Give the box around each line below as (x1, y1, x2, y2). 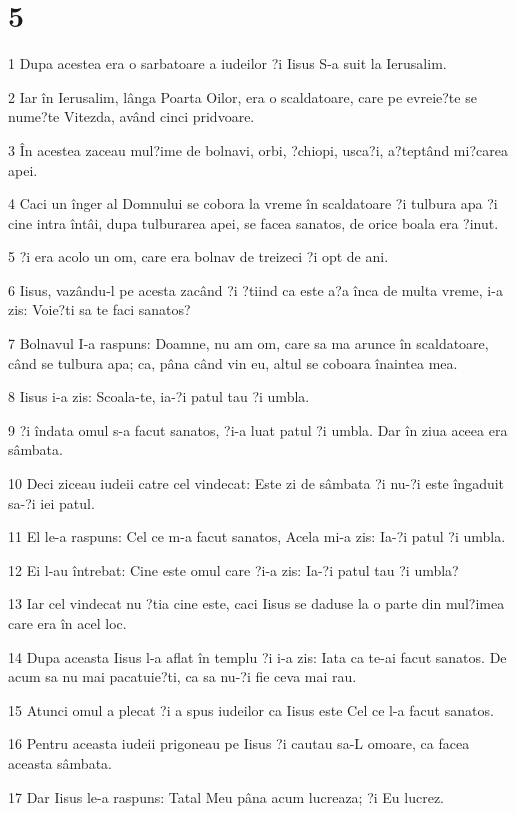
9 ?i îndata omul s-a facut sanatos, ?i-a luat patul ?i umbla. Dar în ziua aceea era (8, 419, 508, 440)
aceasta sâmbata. (8, 752, 112, 773)
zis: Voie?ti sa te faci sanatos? (8, 299, 191, 320)
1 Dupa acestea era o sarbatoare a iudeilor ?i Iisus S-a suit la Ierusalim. (8, 53, 447, 74)
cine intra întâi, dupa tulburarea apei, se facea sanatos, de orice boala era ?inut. (8, 212, 499, 233)
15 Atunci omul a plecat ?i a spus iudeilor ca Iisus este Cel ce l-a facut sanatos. (8, 699, 494, 720)
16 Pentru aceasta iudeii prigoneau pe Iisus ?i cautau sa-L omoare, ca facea (8, 733, 470, 754)
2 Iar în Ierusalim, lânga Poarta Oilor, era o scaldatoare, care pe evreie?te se (8, 86, 477, 107)
